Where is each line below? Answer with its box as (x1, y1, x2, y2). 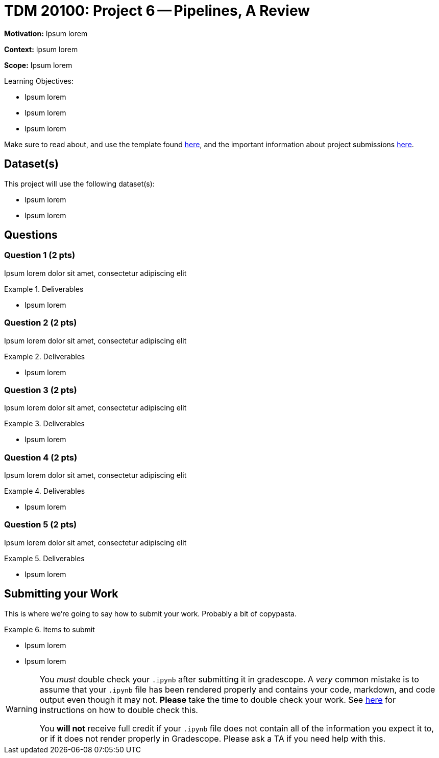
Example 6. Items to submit (4, 625, 95, 634)
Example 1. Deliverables (4, 284, 84, 293)
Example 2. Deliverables (4, 352, 85, 361)
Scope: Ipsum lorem (4, 60, 72, 70)
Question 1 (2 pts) (4, 250, 76, 261)
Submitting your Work (4, 587, 118, 601)
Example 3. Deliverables (4, 419, 85, 428)
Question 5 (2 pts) (4, 519, 77, 530)
